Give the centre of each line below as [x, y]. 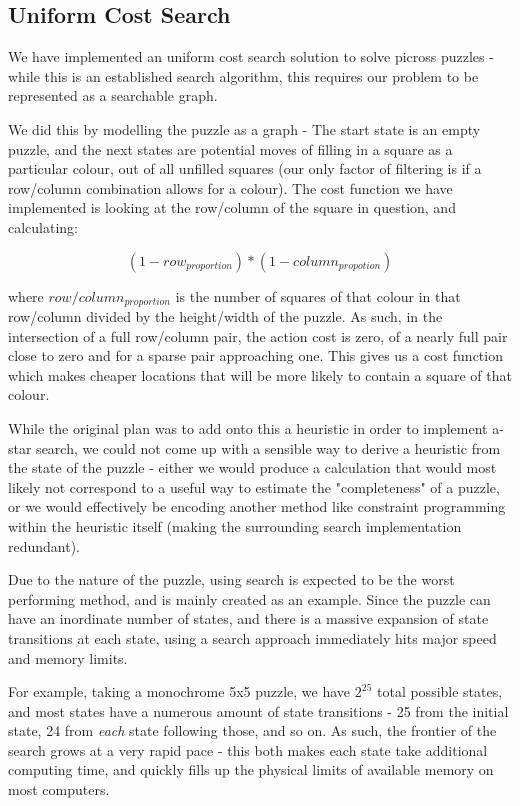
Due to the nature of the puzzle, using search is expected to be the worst [231, 579]
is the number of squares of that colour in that [318, 295]
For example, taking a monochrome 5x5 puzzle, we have [179, 691]
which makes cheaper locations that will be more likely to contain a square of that [260, 374]
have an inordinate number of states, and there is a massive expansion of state [248, 618]
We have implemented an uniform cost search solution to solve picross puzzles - [251, 56]
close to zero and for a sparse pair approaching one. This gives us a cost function [255, 355]
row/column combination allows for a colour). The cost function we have [230, 187]
